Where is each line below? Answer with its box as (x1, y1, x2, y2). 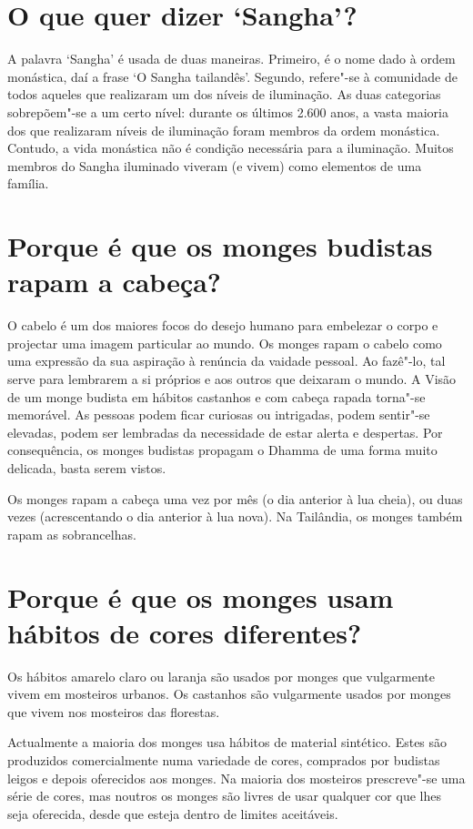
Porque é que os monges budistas (7, 227, 433, 265)
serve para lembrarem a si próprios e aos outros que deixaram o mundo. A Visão (7, 369, 457, 388)
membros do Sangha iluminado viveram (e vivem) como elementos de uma (7, 156, 422, 175)
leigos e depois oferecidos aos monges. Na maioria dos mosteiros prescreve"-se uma (7, 768, 466, 787)
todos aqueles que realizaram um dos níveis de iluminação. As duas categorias (7, 85, 441, 104)
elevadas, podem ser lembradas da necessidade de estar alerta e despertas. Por (7, 422, 443, 441)
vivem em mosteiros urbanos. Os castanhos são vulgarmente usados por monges (7, 684, 451, 703)
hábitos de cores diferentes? (7, 613, 362, 651)
